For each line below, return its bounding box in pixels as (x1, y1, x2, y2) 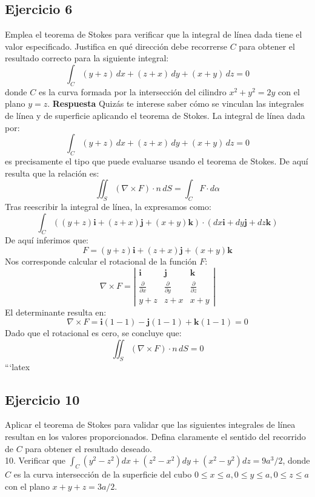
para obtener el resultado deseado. (25, 442, 152, 455)
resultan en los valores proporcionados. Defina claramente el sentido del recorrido (5, 430, 306, 442)
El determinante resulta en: (5, 305, 107, 318)
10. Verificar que (5, 454, 66, 467)
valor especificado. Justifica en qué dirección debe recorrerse (5, 39, 227, 52)
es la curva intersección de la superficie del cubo (13, 467, 192, 480)
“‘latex (5, 360, 30, 373)
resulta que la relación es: (5, 166, 99, 179)
